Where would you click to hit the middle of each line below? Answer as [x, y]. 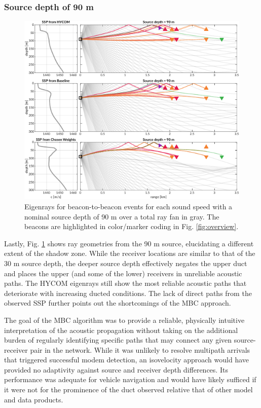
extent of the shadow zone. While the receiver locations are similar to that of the [130, 253]
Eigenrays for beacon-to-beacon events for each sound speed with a [128, 206]
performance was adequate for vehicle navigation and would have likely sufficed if [130, 379]
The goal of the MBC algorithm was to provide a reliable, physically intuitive [124, 320]
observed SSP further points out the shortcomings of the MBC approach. [118, 303]
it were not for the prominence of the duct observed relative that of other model [128, 390]
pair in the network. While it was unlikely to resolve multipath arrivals [140, 349]
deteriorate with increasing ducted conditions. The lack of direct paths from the [128, 293]
